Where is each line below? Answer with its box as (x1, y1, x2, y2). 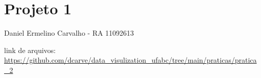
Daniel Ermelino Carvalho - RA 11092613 (4, 28, 134, 38)
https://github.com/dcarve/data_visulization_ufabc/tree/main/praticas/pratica (4, 55, 257, 65)
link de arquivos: (4, 44, 56, 55)
